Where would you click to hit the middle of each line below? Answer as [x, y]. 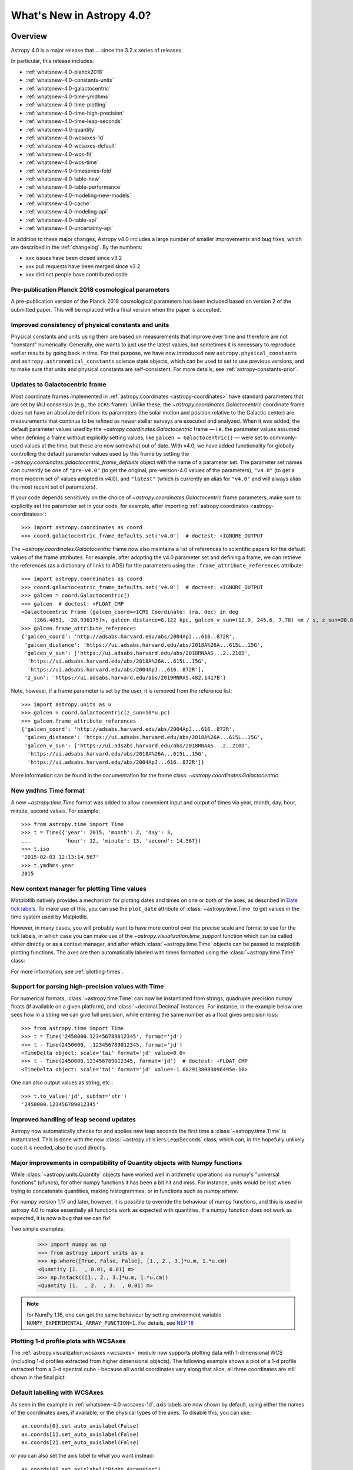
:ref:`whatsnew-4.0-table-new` [63, 179]
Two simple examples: [38, 1229]
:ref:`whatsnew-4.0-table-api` [62, 220]
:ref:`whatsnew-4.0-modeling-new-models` [79, 195]
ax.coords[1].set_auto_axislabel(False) [80, 1434]
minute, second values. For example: [55, 811]
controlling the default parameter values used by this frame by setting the [100, 454]
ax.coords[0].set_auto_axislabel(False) [80, 1426]
